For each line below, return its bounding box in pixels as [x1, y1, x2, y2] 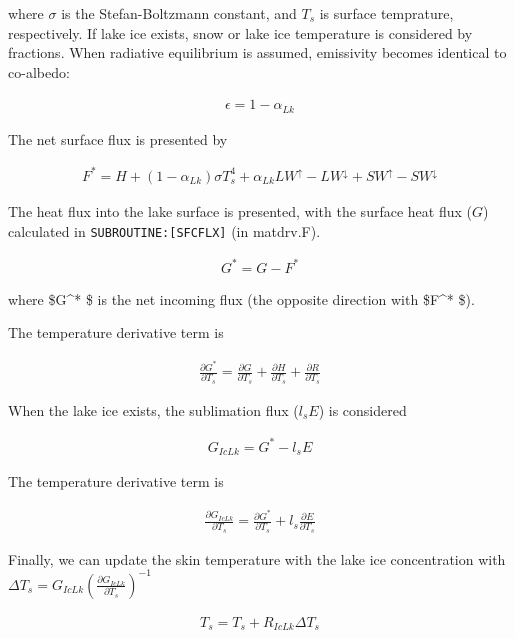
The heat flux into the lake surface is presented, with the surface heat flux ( [8, 200, 472, 221]
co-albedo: [8, 61, 70, 82]
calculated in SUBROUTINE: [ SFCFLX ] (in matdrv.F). [8, 220, 321, 241]
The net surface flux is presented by [8, 128, 228, 149]
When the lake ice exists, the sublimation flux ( [8, 399, 299, 420]
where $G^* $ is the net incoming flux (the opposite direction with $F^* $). [8, 288, 475, 309]
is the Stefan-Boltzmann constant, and [61, 3, 297, 23]
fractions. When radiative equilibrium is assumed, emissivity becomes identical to [8, 42, 507, 63]
